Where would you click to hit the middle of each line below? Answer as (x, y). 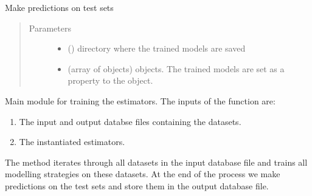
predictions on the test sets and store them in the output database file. (137, 185)
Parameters (50, 28)
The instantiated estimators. (72, 142)
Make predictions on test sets (59, 7)
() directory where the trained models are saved (157, 48)
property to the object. (110, 80)
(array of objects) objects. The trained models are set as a (176, 68)
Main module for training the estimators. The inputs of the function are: (140, 100)
